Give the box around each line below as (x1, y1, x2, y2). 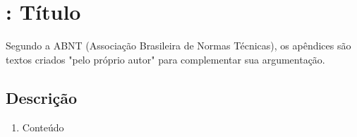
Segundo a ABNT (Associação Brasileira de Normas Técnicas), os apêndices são (6, 38, 351, 53)
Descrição (6, 86, 78, 108)
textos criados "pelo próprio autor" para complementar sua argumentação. (6, 52, 325, 66)
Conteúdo (22, 119, 64, 134)
